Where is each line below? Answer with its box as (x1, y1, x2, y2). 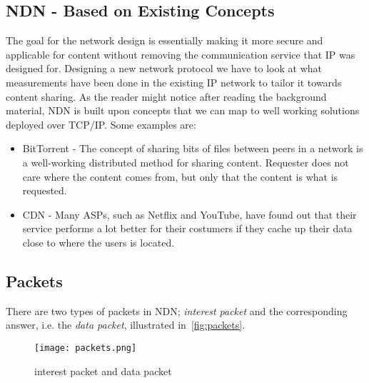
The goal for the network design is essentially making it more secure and (6, 33, 323, 48)
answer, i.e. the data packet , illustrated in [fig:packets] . (6, 317, 246, 332)
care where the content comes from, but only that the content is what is (22, 169, 338, 184)
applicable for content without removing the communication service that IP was (6, 46, 355, 61)
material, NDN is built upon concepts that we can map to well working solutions (6, 103, 360, 118)
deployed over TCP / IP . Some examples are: (6, 116, 196, 131)
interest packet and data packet (34, 363, 172, 378)
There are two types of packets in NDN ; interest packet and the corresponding (6, 303, 348, 318)
